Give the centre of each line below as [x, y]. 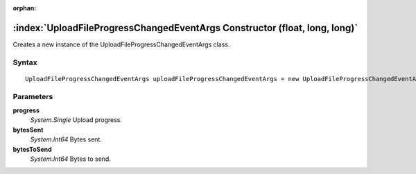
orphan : [25, 8]
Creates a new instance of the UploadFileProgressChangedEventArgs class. [121, 44]
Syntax [25, 62]
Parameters [33, 96]
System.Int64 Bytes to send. [70, 159]
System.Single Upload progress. [76, 120]
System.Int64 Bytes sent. [66, 139]
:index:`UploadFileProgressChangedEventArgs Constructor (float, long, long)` [185, 28]
